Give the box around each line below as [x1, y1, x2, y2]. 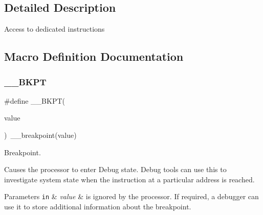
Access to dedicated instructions [4, 23, 105, 34]
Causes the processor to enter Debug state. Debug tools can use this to [4, 164, 227, 175]
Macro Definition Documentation [4, 49, 184, 64]
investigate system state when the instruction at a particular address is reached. [4, 174, 255, 184]
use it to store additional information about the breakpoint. [4, 201, 191, 212]
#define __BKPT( [4, 95, 65, 106]
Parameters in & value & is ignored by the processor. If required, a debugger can [4, 191, 259, 202]
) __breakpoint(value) [4, 129, 77, 140]
